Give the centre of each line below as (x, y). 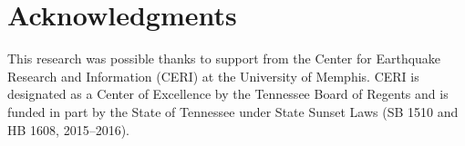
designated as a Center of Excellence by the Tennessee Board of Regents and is (228, 94)
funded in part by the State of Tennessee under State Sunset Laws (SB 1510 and (233, 111)
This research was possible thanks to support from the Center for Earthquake (224, 58)
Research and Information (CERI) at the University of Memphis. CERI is (213, 76)
